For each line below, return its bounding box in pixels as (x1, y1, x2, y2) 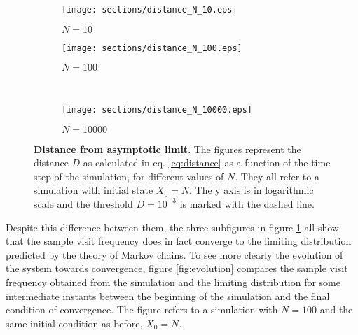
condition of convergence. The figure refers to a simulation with (6, 302, 278, 317)
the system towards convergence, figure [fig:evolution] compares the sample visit (6, 261, 348, 276)
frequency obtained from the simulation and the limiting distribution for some (6, 274, 341, 289)
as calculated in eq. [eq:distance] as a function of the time (83, 155, 331, 170)
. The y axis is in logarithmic (188, 183, 314, 197)
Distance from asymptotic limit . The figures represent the (34, 141, 301, 156)
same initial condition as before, (6, 315, 143, 330)
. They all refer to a (235, 169, 319, 183)
